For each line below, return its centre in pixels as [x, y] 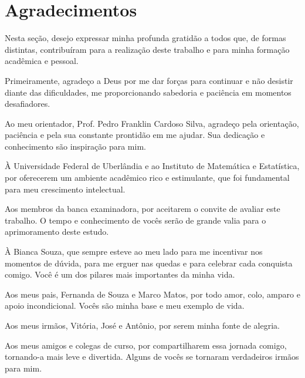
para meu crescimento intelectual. [65, 189]
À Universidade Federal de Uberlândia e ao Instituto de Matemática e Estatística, [152, 166]
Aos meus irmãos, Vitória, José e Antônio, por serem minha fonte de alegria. [142, 325]
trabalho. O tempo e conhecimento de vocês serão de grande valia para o [135, 220]
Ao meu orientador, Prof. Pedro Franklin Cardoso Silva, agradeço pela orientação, [152, 123]
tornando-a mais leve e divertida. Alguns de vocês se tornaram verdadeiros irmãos [152, 357]
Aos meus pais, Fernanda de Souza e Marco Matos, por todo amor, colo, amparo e [152, 294]
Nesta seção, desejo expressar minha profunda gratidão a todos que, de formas [145, 38]
